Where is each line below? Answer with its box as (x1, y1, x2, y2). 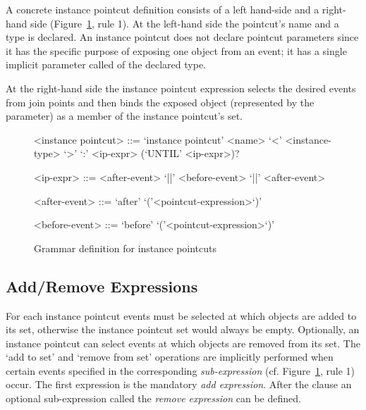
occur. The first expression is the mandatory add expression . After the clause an (6, 377, 352, 392)
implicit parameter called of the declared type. (6, 57, 207, 72)
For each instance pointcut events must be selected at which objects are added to (6, 308, 357, 323)
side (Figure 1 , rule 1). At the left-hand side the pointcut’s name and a (30, 15, 339, 30)
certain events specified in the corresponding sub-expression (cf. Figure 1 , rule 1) (6, 363, 355, 378)
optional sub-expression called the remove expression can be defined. (6, 391, 301, 406)
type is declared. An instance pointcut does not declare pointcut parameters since (6, 30, 359, 44)
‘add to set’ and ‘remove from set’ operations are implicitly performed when (6, 349, 334, 364)
